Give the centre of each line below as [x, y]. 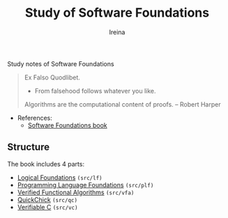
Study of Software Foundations [117, 13]
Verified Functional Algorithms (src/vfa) [76, 192]
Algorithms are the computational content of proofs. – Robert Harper [122, 104]
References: [35, 118]
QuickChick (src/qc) [47, 199]
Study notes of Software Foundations [61, 63]
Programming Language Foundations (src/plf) [85, 185]
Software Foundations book [68, 125]
